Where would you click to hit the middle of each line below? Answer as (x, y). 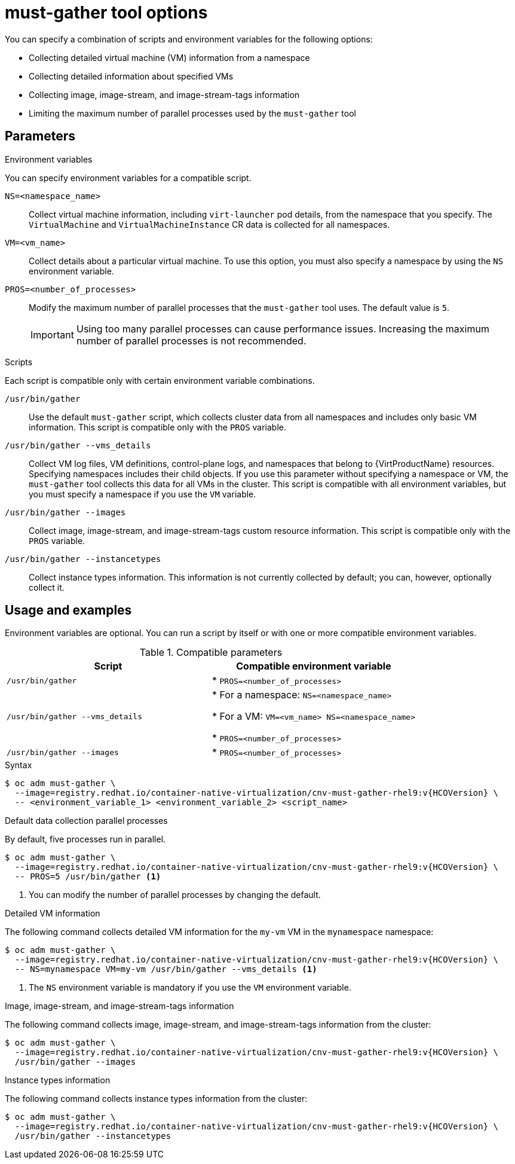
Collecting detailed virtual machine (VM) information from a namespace (169, 57)
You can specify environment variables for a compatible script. (128, 178)
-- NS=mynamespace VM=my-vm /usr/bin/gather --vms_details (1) (166, 969)
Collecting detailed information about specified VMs (131, 76)
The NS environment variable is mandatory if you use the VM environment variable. (190, 988)
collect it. (47, 587)
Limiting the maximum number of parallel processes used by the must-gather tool (192, 113)
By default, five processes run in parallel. (85, 839)
